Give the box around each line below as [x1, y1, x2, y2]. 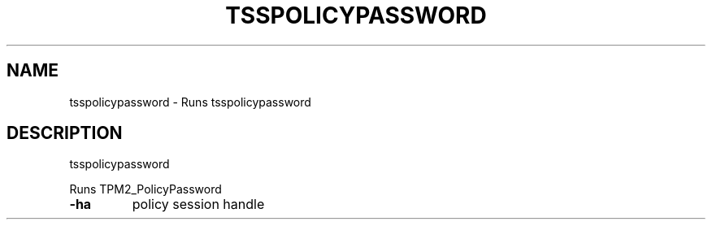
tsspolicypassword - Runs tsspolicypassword [69, 94, 311, 109]
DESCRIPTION [7, 123, 123, 144]
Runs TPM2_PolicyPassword [69, 182, 222, 197]
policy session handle [132, 196, 265, 213]
